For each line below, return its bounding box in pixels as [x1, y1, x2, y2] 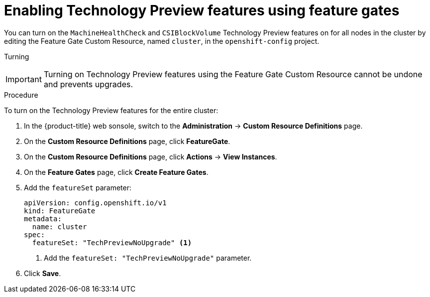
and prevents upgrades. [43, 79, 133, 89]
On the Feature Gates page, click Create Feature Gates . [24, 167, 209, 176]
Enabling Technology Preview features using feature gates [4, 2, 400, 19]
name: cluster [32, 222, 87, 231]
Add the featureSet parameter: [24, 183, 131, 192]
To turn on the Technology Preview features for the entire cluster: [4, 106, 218, 115]
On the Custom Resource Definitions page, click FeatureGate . [24, 137, 230, 146]
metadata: [24, 214, 62, 223]
